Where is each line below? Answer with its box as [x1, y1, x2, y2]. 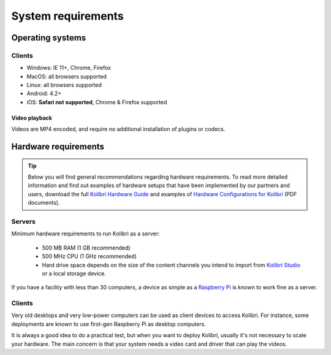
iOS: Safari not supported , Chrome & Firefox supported [26, 98, 167, 105]
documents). [28, 199, 60, 207]
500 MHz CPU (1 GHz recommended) [42, 253, 137, 260]
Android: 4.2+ [26, 90, 62, 97]
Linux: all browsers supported [26, 82, 102, 89]
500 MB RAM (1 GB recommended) [42, 244, 131, 251]
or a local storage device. [42, 270, 107, 277]
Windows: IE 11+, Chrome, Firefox [26, 64, 112, 72]
